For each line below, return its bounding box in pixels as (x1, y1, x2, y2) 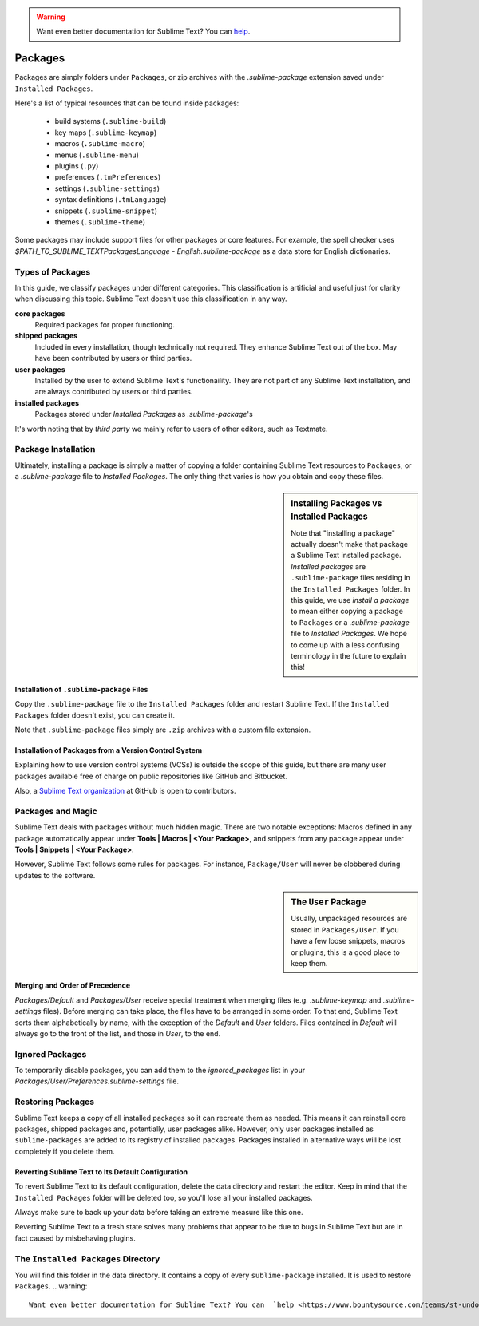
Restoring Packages (14, 1096, 95, 1107)
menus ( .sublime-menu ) (54, 150, 140, 160)
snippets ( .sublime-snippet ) (54, 206, 158, 216)
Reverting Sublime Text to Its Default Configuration (14, 1166, 188, 1177)
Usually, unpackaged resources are (291, 914, 407, 924)
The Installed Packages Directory (14, 1253, 160, 1265)
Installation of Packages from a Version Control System (14, 745, 203, 754)
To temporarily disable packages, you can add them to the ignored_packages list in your (14, 1066, 306, 1075)
